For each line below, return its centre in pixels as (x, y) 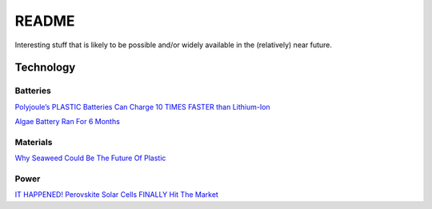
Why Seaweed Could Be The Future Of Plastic (90, 158)
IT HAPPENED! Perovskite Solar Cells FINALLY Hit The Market (117, 195)
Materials (34, 142)
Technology (45, 68)
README (45, 21)
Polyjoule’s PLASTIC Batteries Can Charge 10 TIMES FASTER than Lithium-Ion (143, 107)
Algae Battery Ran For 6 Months (67, 122)
